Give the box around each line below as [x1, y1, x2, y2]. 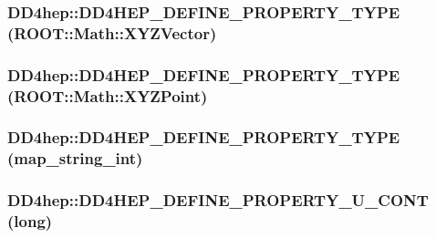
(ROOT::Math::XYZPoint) [7, 84, 208, 107]
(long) [7, 210, 53, 233]
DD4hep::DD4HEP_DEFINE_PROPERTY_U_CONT [7, 189, 429, 212]
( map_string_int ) [7, 147, 143, 170]
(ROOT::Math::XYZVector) [7, 21, 217, 44]
